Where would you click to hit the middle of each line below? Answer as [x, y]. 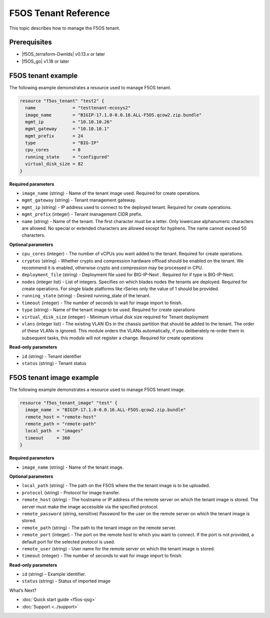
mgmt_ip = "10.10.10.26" [69, 122]
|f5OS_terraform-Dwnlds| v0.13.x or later [63, 54]
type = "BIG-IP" [62, 143]
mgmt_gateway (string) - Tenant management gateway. [79, 200]
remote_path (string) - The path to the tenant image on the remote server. [99, 528]
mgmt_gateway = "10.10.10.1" [67, 129]
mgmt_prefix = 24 [54, 136]
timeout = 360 [47, 438]
